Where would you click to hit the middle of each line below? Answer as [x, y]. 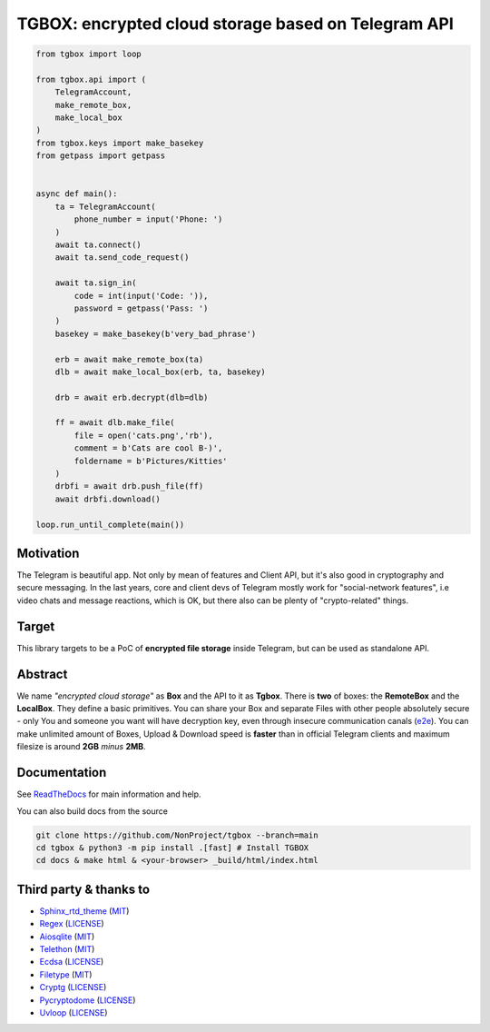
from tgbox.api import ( [91, 79]
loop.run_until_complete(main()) [110, 524]
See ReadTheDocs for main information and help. [109, 794]
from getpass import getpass [101, 156]
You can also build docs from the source [92, 811]
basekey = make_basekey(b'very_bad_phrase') [156, 333]
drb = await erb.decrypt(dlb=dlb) [132, 397]
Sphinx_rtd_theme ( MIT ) [84, 911]
